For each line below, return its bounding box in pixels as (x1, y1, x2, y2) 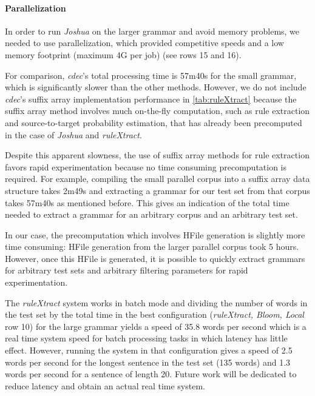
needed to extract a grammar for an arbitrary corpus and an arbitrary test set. (5, 208, 298, 221)
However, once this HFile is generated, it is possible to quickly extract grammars (5, 252, 305, 264)
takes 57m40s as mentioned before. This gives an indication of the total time (5, 196, 290, 209)
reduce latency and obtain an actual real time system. (5, 379, 205, 392)
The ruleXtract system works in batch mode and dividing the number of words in (5, 296, 308, 309)
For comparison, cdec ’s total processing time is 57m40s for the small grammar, (5, 69, 297, 81)
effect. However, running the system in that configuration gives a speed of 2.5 (5, 344, 293, 357)
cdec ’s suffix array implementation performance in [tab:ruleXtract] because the (5, 92, 297, 105)
